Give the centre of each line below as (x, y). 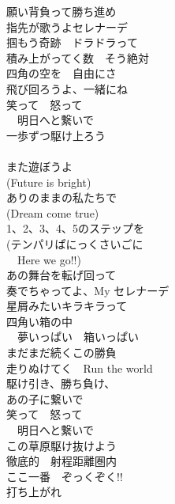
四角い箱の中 (39, 321)
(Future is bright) (49, 182)
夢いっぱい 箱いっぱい (78, 337)
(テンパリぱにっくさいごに (75, 243)
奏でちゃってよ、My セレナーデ (88, 290)
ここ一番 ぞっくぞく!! (65, 476)
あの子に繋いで (45, 398)
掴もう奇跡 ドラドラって (72, 42)
